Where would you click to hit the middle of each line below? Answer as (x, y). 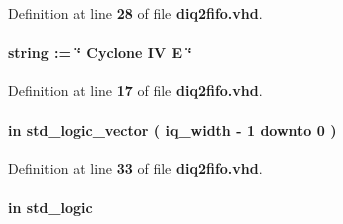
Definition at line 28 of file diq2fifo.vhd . (135, 13)
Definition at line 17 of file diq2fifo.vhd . (135, 90)
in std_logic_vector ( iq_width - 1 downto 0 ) (172, 129)
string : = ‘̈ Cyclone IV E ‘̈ (100, 52)
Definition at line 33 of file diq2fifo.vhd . (135, 167)
